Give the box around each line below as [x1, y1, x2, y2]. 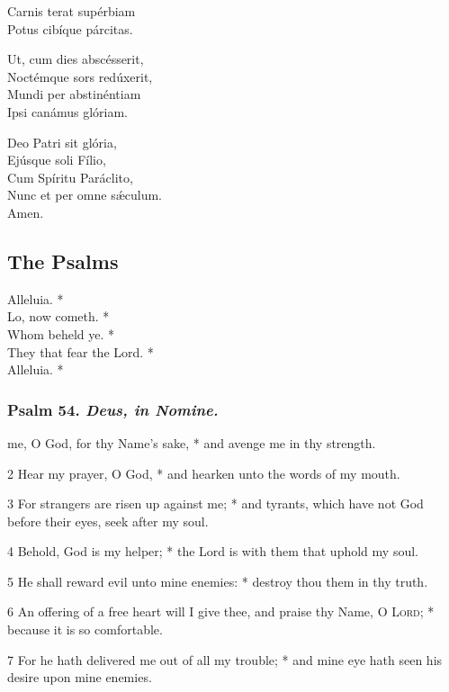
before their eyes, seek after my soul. [7, 511, 209, 530]
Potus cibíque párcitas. [7, 19, 133, 38]
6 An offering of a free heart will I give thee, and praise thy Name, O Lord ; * [7, 602, 435, 621]
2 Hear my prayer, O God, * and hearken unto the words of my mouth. [7, 463, 400, 482]
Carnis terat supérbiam [7, 2, 136, 20]
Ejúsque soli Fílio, [7, 150, 106, 169]
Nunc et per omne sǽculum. [7, 185, 162, 204]
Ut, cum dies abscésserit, [7, 49, 144, 68]
